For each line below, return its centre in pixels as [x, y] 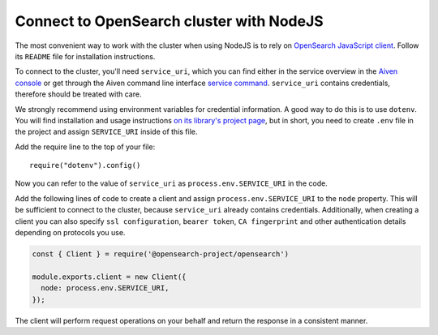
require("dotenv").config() [85, 165]
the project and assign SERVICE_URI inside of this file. [106, 132]
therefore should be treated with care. [78, 94]
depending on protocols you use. [70, 233]
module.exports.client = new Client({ [109, 277]
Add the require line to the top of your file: [85, 147]
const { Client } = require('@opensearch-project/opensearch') [161, 254]
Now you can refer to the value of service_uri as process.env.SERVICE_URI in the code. [171, 183]
